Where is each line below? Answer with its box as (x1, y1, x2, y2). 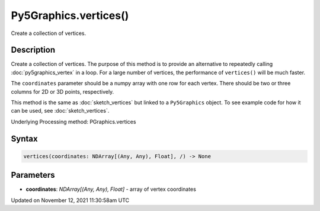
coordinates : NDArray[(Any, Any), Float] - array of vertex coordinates (25, 186, 197, 193)
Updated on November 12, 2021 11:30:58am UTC (11, 196, 130, 204)
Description (11, 45, 56, 55)
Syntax (11, 133, 38, 143)
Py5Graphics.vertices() (11, 9, 129, 22)
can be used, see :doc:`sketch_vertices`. (11, 107, 110, 114)
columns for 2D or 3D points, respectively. (11, 88, 114, 95)
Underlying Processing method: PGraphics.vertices (11, 118, 136, 125)
